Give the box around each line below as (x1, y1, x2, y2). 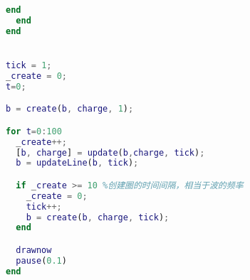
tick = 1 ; (6, 60, 52, 70)
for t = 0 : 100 (6, 126, 62, 136)
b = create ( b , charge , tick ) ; (26, 212, 170, 222)
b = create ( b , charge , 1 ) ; (6, 104, 134, 114)
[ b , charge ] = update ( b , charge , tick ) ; (16, 147, 205, 158)
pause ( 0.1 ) (16, 255, 67, 266)
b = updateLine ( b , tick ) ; (16, 158, 139, 168)
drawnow (16, 244, 52, 255)
